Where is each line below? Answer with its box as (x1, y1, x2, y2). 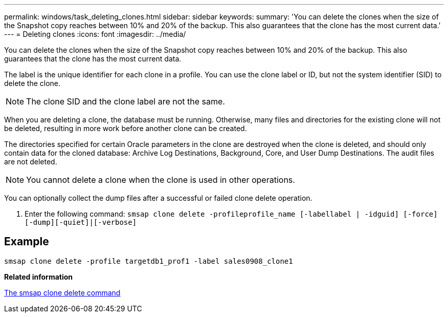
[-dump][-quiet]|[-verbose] (25, 218, 137, 226)
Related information (4, 272, 73, 281)
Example (4, 235, 49, 248)
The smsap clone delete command (4, 288, 121, 297)
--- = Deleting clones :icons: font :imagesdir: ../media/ (4, 30, 186, 38)
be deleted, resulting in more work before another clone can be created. (4, 124, 247, 133)
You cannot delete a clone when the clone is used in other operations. (26, 175, 295, 185)
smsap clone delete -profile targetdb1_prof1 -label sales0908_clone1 (4, 257, 293, 265)
